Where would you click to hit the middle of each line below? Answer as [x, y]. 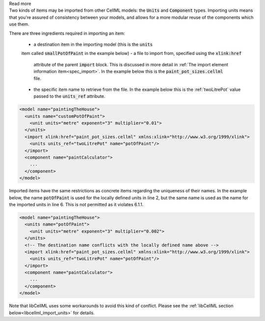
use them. [19, 24]
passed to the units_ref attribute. [69, 96]
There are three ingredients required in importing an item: [67, 33]
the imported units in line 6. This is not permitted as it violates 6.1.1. [76, 204]
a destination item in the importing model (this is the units [93, 44]
